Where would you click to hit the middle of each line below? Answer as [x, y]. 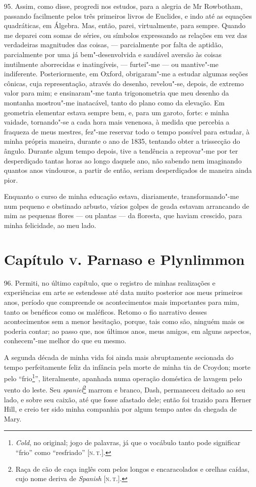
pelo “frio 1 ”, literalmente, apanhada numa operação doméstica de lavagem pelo [123, 377]
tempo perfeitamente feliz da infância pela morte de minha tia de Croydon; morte [127, 367]
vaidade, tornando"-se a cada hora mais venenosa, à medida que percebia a [117, 122]
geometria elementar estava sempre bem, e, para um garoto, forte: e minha [117, 112]
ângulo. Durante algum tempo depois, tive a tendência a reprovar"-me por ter [121, 150]
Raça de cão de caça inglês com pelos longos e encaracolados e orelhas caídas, [132, 469]
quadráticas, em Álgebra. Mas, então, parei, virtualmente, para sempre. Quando [125, 25]
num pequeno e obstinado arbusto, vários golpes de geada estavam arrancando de [127, 206]
